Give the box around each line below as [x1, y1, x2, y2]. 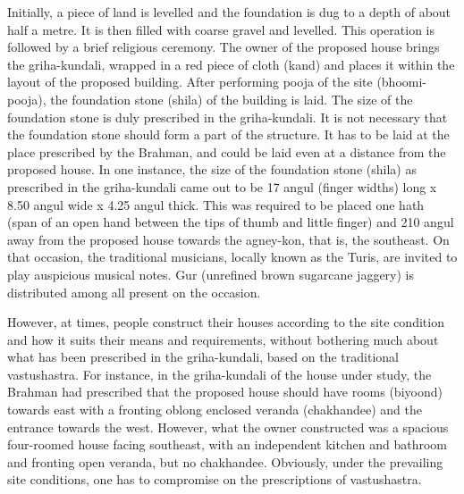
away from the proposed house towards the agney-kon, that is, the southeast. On [7, 230, 450, 248]
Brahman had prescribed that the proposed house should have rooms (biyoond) [7, 382, 443, 401]
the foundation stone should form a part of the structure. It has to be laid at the [7, 125, 450, 144]
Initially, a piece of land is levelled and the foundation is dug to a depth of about [7, 3, 451, 21]
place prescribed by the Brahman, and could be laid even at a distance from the [7, 142, 446, 161]
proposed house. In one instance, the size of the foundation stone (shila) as [7, 160, 417, 179]
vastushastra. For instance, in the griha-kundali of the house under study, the [7, 364, 432, 383]
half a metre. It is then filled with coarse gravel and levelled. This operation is [7, 20, 435, 38]
